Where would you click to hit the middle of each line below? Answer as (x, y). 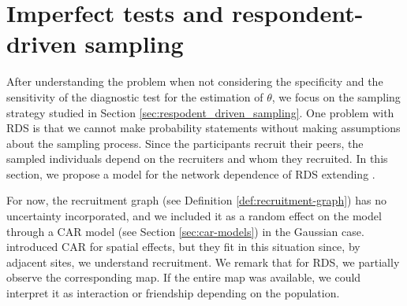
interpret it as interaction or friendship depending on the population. (173, 293)
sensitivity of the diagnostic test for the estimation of (135, 96)
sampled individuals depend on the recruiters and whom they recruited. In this (197, 159)
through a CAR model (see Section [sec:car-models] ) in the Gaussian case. (185, 231)
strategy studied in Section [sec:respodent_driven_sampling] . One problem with (200, 112)
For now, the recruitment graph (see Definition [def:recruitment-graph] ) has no (196, 200)
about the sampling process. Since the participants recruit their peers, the (185, 143)
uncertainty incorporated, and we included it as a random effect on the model (194, 216)
